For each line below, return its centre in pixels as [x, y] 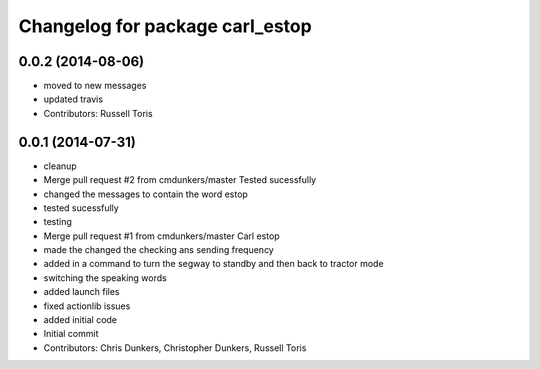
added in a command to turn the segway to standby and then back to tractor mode [213, 264]
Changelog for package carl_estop [165, 26]
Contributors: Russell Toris [98, 113]
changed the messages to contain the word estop [146, 194]
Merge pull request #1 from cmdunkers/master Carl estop [161, 236]
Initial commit [71, 334]
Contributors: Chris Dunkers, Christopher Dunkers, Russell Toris [175, 347]
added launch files [81, 292]
